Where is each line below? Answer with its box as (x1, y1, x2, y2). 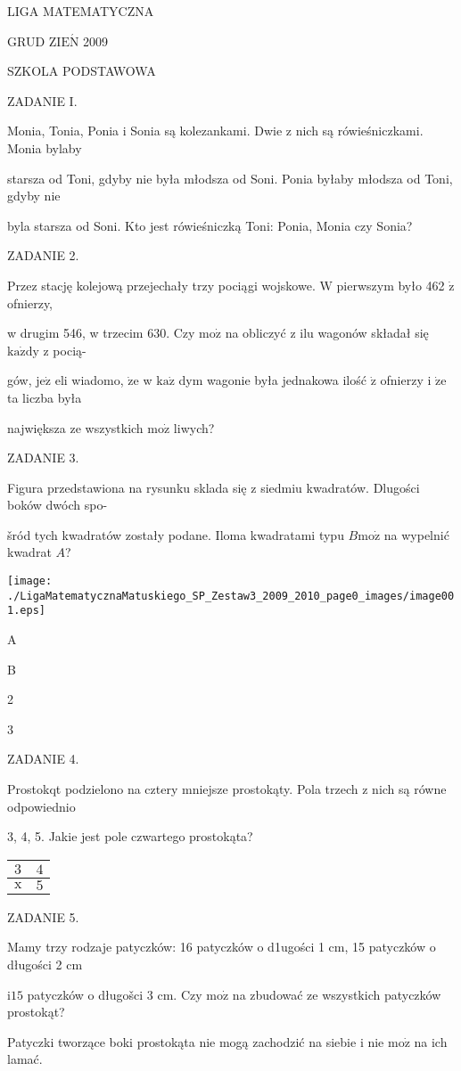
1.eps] (7, 604, 45, 617)
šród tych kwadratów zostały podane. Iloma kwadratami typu (7, 525, 344, 544)
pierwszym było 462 (336, 275, 445, 294)
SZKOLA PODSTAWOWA (7, 61, 156, 80)
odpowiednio (7, 797, 76, 815)
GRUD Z (7, 31, 57, 50)
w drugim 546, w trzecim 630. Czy (7, 323, 195, 342)
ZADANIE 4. (7, 749, 79, 768)
